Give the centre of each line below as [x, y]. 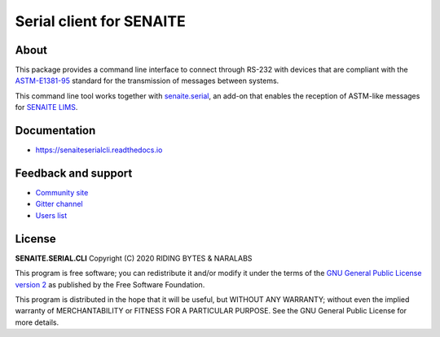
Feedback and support [74, 173]
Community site [62, 193]
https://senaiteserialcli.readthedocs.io [99, 150]
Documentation [55, 131]
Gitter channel [59, 204]
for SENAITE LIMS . [46, 107]
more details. [37, 322]
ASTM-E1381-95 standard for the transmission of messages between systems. [147, 81]
